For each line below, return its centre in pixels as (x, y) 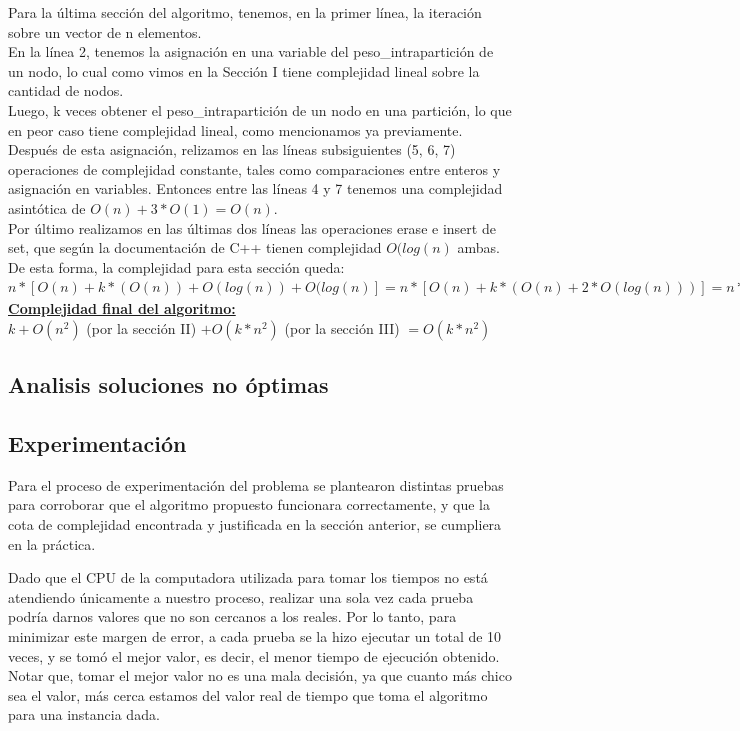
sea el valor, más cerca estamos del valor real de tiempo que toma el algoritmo (248, 694)
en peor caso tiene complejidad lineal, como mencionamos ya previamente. (235, 129)
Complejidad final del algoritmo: (122, 308)
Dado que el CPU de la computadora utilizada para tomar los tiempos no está (248, 577)
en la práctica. (52, 543)
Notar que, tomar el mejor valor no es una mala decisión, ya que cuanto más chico (260, 675)
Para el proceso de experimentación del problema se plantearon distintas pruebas (256, 484)
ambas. (478, 247)
